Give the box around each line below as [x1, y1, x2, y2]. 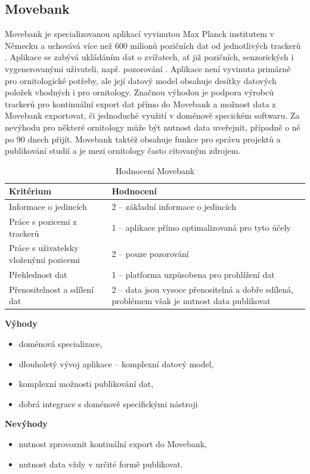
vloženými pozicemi [9, 253, 80, 266]
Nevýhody [5, 417, 48, 430]
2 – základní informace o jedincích [111, 200, 236, 213]
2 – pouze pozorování [111, 247, 189, 260]
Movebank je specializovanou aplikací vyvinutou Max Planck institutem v [5, 27, 274, 40]
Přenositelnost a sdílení [9, 283, 94, 295]
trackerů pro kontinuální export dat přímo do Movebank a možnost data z [5, 97, 276, 110]
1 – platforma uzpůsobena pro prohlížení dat [111, 268, 275, 280]
